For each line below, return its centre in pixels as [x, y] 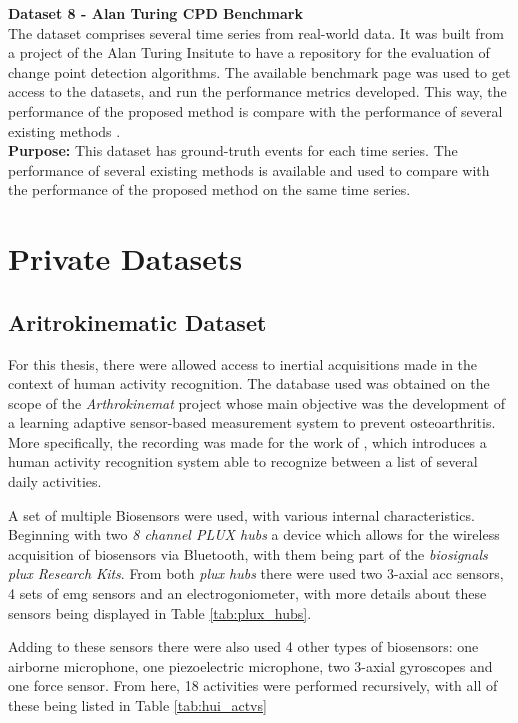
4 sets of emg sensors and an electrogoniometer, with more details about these [247, 593]
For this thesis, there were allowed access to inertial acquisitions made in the [243, 363]
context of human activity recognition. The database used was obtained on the [249, 383]
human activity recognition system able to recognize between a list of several [243, 461]
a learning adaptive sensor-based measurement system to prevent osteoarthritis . [252, 422]
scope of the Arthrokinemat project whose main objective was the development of [256, 402]
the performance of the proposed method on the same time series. [209, 189]
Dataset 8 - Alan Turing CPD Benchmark [155, 13]
